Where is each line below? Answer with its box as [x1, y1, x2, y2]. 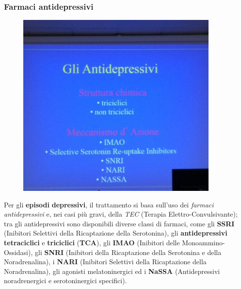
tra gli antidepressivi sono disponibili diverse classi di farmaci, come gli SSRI [4, 218, 235, 228]
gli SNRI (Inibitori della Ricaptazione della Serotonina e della [35, 247, 222, 257]
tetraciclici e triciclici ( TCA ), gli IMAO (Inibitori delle [4, 237, 180, 247]
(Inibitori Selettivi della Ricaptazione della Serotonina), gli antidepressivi [4, 228, 227, 238]
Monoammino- [182, 237, 225, 247]
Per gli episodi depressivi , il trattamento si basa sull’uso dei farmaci [4, 199, 214, 209]
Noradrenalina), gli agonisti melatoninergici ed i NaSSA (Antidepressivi [4, 266, 220, 276]
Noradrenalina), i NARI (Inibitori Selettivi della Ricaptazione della [4, 256, 207, 267]
